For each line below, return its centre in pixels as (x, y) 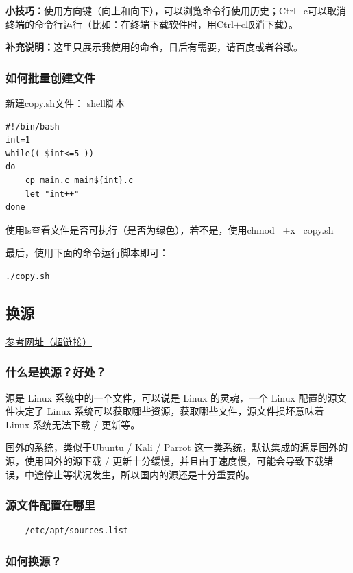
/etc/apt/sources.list (76, 531)
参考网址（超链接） (49, 341)
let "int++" (52, 194)
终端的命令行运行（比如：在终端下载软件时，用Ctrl (120, 24)
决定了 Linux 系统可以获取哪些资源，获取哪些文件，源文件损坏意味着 (169, 411)
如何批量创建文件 (50, 77)
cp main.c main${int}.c (79, 180)
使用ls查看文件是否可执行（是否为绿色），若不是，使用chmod (140, 229)
